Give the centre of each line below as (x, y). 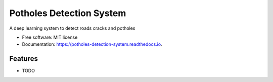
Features (24, 59)
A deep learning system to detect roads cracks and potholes (72, 28)
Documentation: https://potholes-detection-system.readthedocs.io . (92, 44)
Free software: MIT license (50, 37)
